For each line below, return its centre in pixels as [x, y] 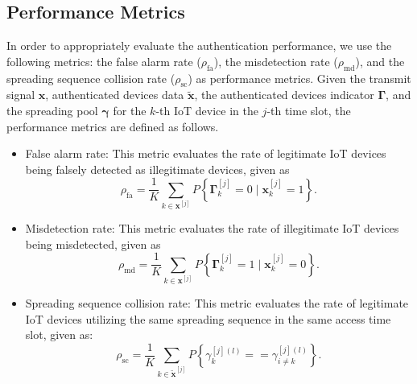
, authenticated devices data [115, 95]
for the [130, 110]
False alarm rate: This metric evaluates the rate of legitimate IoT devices [206, 153]
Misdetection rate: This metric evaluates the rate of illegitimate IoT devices [212, 228]
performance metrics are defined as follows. [113, 126]
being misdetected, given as [93, 244]
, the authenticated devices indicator [284, 95]
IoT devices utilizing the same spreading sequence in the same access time [208, 318]
